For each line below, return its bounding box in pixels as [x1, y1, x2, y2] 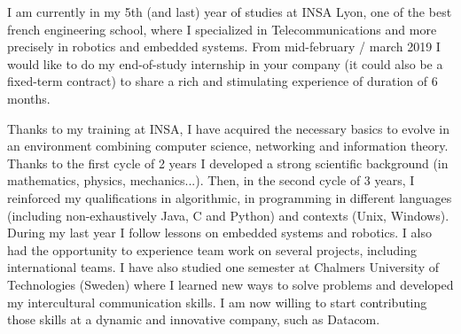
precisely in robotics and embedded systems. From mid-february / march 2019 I [7, 37, 441, 56]
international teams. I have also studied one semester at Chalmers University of [7, 258, 440, 276]
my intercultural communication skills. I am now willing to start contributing [7, 292, 427, 311]
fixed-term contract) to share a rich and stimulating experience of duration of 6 [7, 72, 438, 90]
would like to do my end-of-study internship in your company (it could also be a [7, 54, 443, 73]
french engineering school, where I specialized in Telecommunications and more [7, 19, 437, 38]
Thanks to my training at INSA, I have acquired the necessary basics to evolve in [7, 119, 450, 137]
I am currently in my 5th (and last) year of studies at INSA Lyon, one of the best [7, 3, 452, 20]
